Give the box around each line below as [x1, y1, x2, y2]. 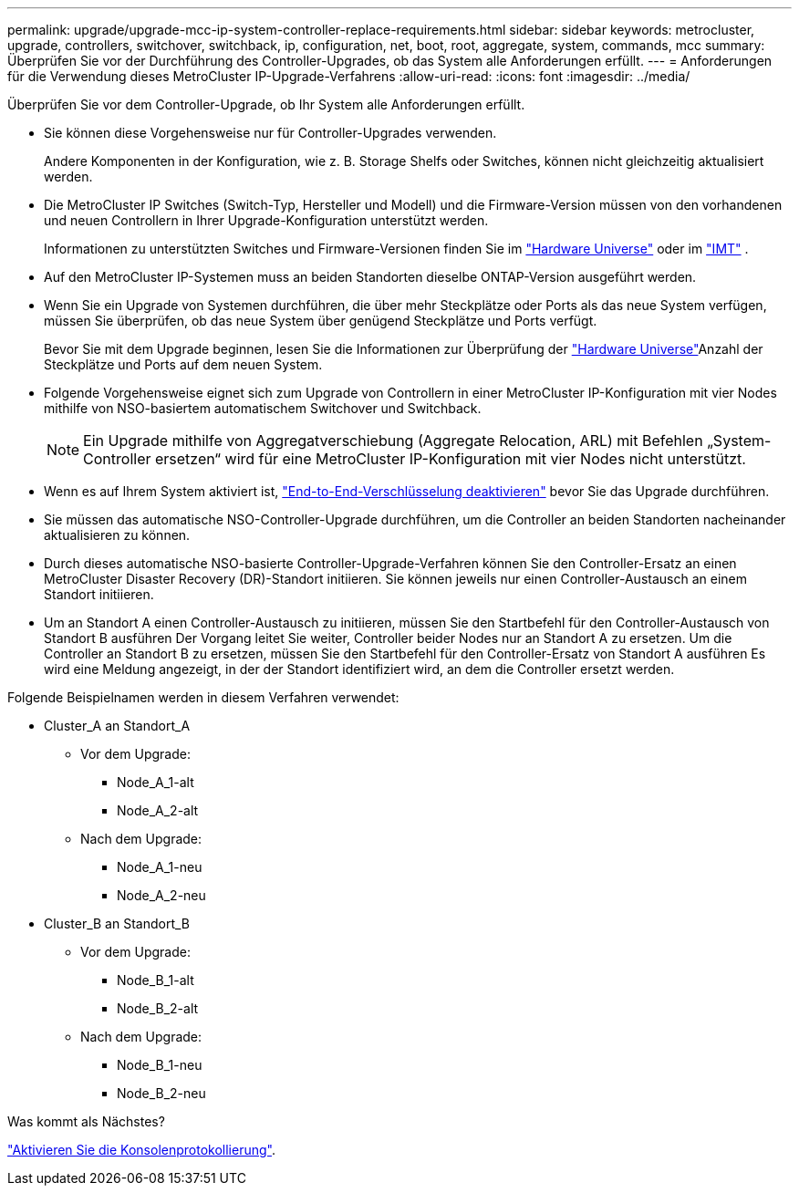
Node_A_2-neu [117, 887, 206, 903]
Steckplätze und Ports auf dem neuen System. [44, 357, 323, 372]
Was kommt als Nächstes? [7, 1114, 165, 1129]
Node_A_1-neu [117, 859, 202, 875]
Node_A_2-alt [117, 803, 199, 818]
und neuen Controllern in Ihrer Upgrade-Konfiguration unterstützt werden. [44, 213, 489, 228]
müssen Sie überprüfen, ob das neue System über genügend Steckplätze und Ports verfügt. [44, 313, 597, 328]
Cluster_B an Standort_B [44, 916, 191, 931]
